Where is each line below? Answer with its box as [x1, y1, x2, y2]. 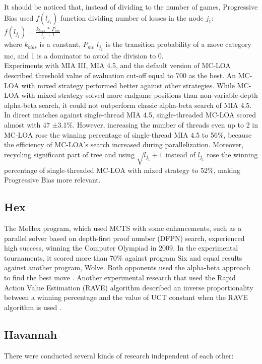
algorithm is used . [4, 301, 61, 312]
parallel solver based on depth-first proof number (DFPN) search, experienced [4, 232, 245, 243]
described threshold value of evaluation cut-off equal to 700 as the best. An [4, 70, 236, 81]
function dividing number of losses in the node [60, 12, 204, 23]
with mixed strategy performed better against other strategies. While [21, 80, 235, 90]
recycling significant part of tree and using [4, 149, 135, 159]
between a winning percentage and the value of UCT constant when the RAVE [4, 292, 248, 302]
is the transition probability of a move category [105, 39, 251, 49]
